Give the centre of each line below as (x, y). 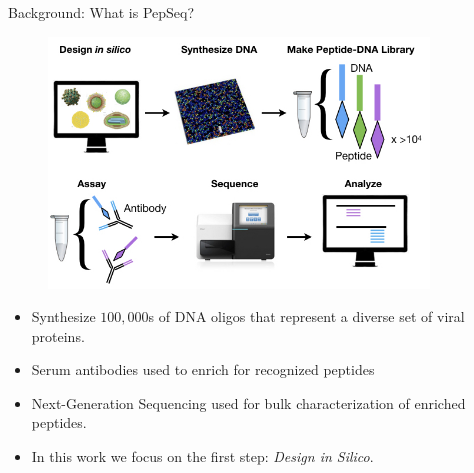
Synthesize (63, 316)
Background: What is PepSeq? (101, 12)
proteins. (58, 335)
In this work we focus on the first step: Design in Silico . (202, 456)
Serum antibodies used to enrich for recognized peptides (203, 369)
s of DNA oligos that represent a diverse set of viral (306, 316)
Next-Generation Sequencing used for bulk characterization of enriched (248, 402)
